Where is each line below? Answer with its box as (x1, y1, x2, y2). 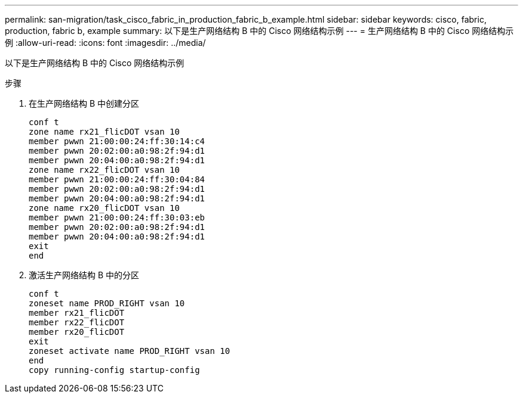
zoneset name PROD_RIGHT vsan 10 (29, 298, 185, 308)
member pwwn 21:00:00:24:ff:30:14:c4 (29, 136, 205, 146)
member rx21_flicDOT (29, 308, 125, 318)
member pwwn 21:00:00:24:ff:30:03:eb (29, 213, 205, 222)
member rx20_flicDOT (29, 327, 125, 337)
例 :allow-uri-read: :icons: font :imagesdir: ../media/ (5, 38, 206, 48)
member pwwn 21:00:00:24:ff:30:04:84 (29, 175, 205, 184)
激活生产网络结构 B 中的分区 (29, 270, 140, 280)
